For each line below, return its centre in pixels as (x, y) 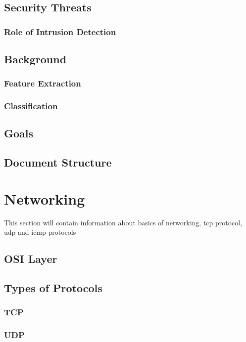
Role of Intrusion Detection (60, 31)
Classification (31, 106)
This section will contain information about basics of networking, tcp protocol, (123, 222)
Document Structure (58, 162)
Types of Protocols (53, 288)
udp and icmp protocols (40, 232)
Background (35, 59)
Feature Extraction (43, 83)
